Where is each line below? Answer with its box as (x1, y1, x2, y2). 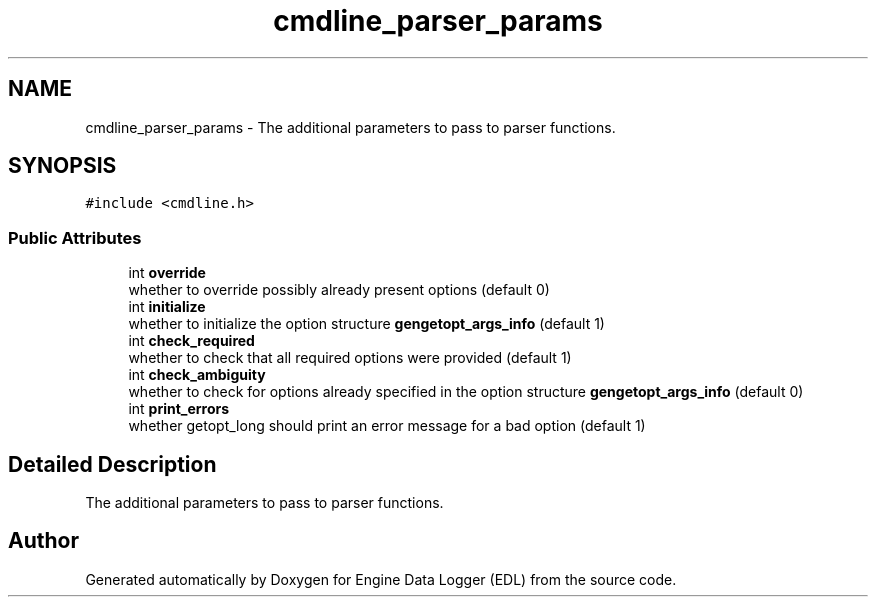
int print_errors (128, 400, 230, 418)
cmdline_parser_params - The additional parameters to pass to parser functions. (85, 118, 616, 136)
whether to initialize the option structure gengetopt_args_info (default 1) (128, 315, 605, 333)
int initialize (128, 298, 206, 316)
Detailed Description (8, 451, 217, 477)
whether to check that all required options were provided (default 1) (128, 349, 572, 367)
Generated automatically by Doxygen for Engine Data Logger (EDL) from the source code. (85, 570, 677, 588)
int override (128, 264, 206, 282)
